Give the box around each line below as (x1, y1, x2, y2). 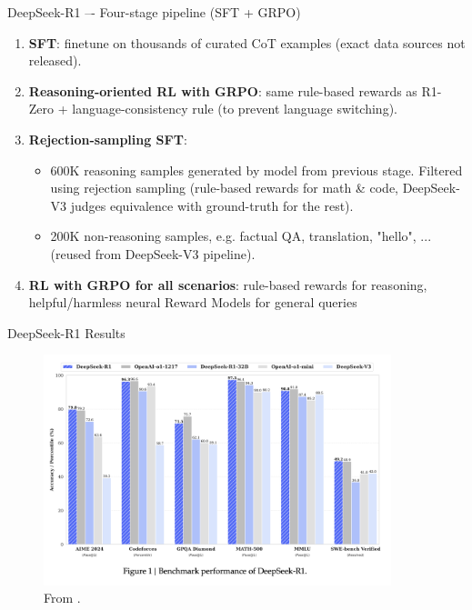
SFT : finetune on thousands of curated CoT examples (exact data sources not (28, 33, 466, 52)
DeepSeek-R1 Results (7, 323, 126, 342)
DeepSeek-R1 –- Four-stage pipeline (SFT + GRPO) (7, 3, 301, 21)
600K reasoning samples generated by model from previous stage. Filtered (50, 160, 463, 179)
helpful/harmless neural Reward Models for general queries (28, 293, 357, 312)
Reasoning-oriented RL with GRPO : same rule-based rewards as (28, 81, 417, 100)
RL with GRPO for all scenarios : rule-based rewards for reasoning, (28, 275, 427, 294)
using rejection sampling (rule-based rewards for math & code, (50, 178, 398, 197)
